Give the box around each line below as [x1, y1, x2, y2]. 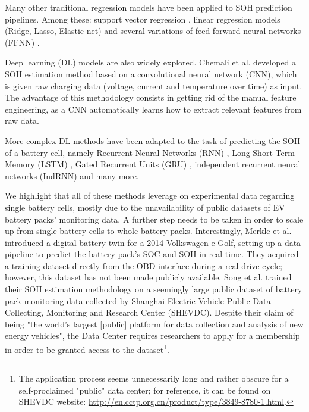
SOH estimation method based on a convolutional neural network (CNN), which [5, 67, 297, 80]
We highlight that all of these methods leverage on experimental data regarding [5, 189, 295, 202]
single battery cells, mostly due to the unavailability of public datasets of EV [5, 201, 285, 213]
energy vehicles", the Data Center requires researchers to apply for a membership [5, 329, 300, 342]
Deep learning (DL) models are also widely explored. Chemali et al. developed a [5, 56, 297, 68]
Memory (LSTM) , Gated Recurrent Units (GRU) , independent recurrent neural [5, 158, 301, 170]
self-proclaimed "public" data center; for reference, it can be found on [18, 383, 271, 396]
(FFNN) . [5, 36, 40, 48]
